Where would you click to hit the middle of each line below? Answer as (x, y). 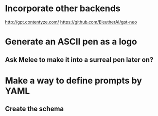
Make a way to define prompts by (74, 80)
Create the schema (35, 109)
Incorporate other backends (63, 9)
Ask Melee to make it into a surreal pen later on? (79, 60)
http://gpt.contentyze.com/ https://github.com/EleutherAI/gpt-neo (71, 22)
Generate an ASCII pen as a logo (71, 42)
